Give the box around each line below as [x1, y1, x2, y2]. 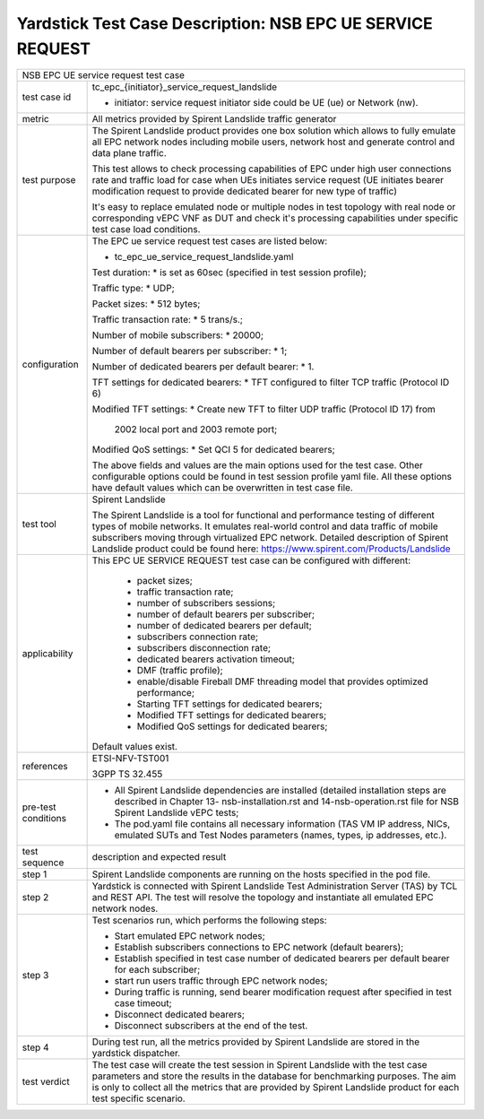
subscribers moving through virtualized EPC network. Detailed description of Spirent [91, 532, 449, 544]
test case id [22, 91, 72, 103]
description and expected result [91, 851, 227, 863]
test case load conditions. [91, 223, 201, 236]
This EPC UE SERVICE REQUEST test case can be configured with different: [91, 554, 411, 567]
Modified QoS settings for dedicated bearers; [136, 720, 328, 733]
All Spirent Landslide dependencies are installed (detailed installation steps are [114, 785, 447, 797]
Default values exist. [91, 741, 178, 753]
